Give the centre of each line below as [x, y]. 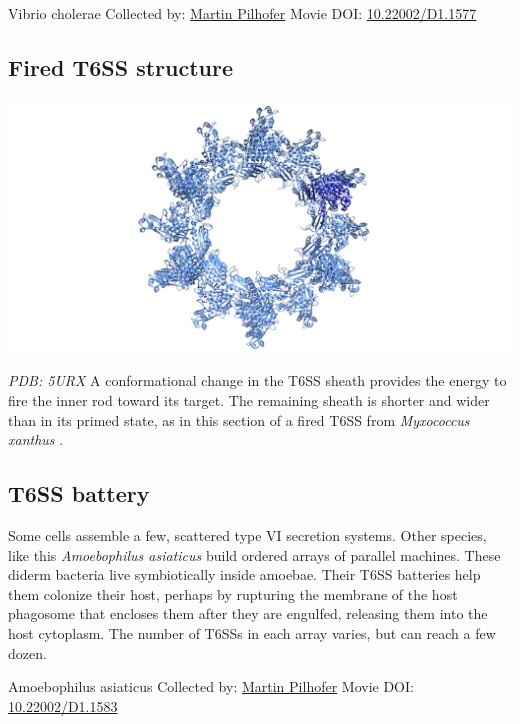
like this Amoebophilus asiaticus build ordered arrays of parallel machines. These [254, 554]
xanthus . [36, 439]
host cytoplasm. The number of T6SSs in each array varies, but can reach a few [252, 632]
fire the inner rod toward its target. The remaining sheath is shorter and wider [249, 399]
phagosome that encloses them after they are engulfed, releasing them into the [248, 613]
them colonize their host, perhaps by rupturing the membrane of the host [233, 593]
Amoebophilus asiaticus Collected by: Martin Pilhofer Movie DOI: [211, 686]
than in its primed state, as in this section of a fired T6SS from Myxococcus [239, 419]
